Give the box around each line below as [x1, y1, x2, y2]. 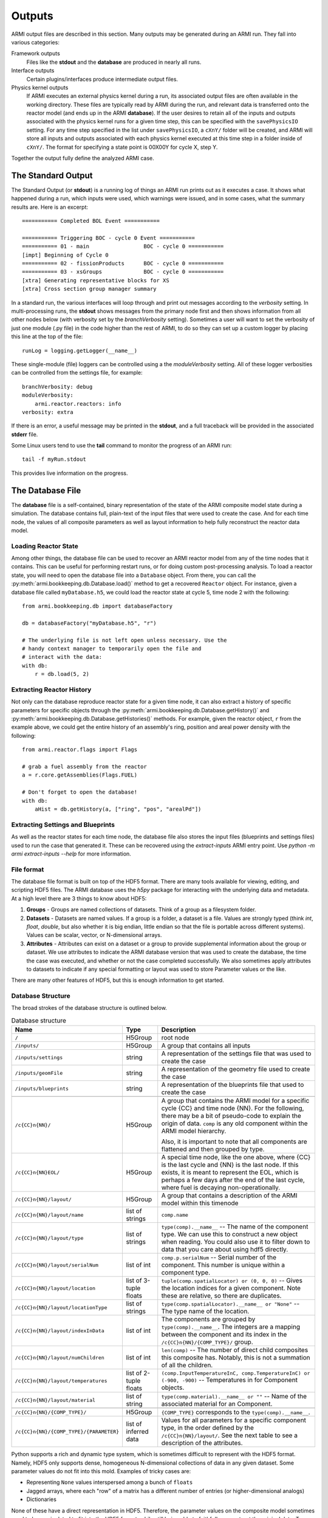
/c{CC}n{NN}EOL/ [15, 1169, 60, 1176]
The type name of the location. [161, 1307, 250, 1316]
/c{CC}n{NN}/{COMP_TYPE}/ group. [161, 1338, 253, 1346]
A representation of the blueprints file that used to [161, 1081, 304, 1089]
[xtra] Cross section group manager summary [22, 285, 157, 293]
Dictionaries [26, 1496, 57, 1503]
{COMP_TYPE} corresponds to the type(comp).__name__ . [161, 1408, 310, 1417]
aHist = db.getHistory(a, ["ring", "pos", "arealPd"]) [34, 805, 202, 812]
